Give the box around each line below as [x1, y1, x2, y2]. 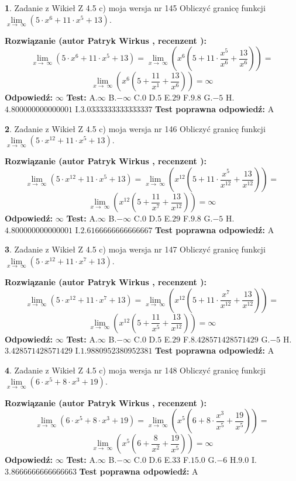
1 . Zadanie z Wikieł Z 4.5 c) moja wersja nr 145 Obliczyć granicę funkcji [5, 2, 266, 13]
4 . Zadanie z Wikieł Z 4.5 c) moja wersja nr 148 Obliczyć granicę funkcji [5, 364, 266, 376]
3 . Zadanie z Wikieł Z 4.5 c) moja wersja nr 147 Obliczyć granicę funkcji [5, 243, 266, 255]
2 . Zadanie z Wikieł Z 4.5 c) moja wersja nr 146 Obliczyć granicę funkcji [5, 122, 266, 134]
